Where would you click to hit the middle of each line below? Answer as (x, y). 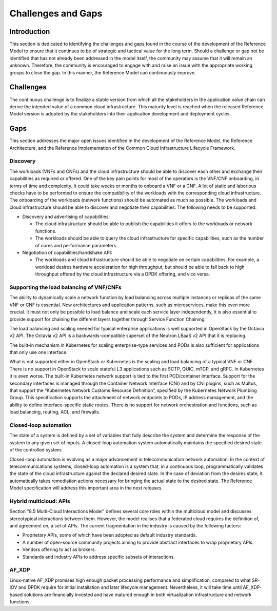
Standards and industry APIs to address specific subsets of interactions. (99, 557)
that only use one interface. (38, 352)
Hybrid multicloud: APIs (40, 501)
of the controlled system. (36, 450)
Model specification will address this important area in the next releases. (86, 488)
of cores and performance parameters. (76, 245)
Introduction (30, 32)
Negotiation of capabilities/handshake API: (67, 253)
